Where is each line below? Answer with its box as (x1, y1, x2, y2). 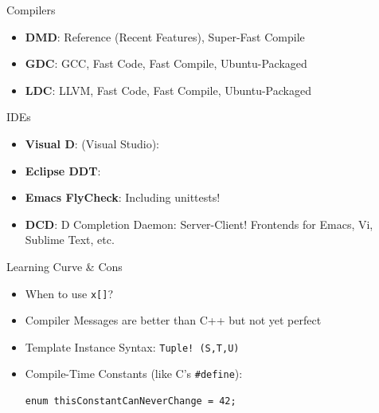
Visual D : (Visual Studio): (25, 135, 160, 151)
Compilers (6, 2, 56, 18)
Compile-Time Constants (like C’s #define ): (25, 365, 243, 382)
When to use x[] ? (25, 285, 114, 301)
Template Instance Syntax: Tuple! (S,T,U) (25, 338, 240, 355)
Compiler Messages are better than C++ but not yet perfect (25, 312, 322, 328)
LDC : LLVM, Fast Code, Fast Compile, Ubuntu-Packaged (25, 81, 311, 98)
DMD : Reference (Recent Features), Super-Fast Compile (25, 28, 305, 45)
